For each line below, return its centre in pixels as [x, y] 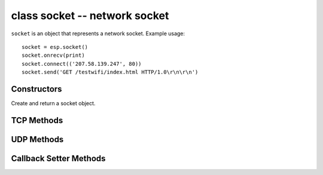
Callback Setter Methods [58, 158]
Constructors [36, 89]
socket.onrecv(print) [53, 56]
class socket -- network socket [90, 16]
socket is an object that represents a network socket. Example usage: [98, 33]
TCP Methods [37, 120]
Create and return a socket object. [53, 103]
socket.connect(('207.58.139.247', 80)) [82, 64]
